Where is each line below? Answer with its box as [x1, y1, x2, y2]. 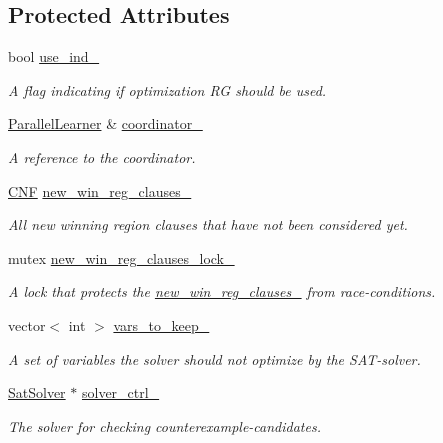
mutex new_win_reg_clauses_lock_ [8, 247, 235, 268]
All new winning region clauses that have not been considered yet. [8, 214, 408, 235]
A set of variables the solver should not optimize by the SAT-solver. [8, 348, 421, 369]
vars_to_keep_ [113, 314, 210, 335]
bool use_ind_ [8, 46, 100, 67]
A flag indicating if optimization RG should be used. [8, 79, 327, 100]
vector [8, 314, 46, 335]
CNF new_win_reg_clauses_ [8, 180, 192, 201]
